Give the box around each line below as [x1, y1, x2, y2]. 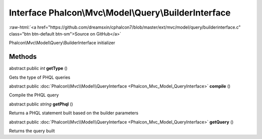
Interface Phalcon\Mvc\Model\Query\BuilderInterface [9, 7, 231, 18]
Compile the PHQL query [9, 92, 59, 98]
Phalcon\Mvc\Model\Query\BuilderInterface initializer [9, 40, 115, 46]
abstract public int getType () [9, 66, 68, 71]
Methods [9, 52, 37, 61]
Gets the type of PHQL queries [9, 74, 70, 80]
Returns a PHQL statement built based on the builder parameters [9, 110, 138, 116]
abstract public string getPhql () [9, 101, 73, 107]
